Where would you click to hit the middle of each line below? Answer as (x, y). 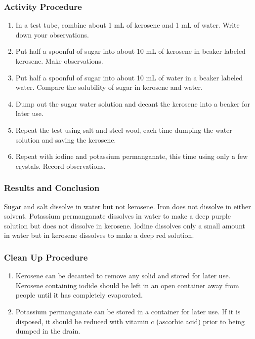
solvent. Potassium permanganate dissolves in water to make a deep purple (117, 216)
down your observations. (52, 34)
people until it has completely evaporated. (79, 295)
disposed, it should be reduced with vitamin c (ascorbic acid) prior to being (130, 321)
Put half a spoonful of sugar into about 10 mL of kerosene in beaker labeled (130, 51)
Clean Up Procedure (46, 257)
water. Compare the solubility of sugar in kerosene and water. (109, 87)
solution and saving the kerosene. (66, 139)
